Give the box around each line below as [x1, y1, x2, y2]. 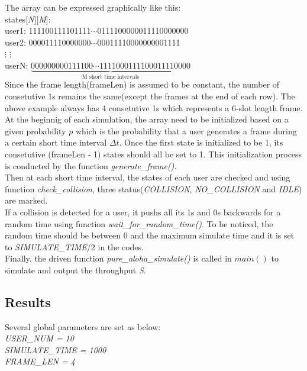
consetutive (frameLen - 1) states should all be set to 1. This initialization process [5, 147, 302, 160]
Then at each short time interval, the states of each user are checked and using [5, 171, 290, 183]
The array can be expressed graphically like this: [5, 1, 181, 13]
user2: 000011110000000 [5, 36, 91, 48]
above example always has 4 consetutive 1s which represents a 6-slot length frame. [5, 101, 303, 114]
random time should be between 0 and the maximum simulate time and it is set [5, 229, 295, 241]
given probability [5, 124, 66, 137]
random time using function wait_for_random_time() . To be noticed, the [5, 217, 273, 230]
